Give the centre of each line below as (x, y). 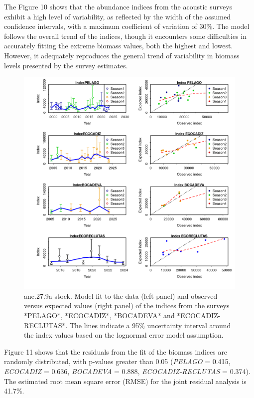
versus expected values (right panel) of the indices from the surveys (127, 305)
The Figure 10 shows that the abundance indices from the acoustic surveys (118, 6)
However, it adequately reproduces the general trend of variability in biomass (122, 55)
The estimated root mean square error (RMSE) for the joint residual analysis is (125, 381)
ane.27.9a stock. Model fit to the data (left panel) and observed (121, 296)
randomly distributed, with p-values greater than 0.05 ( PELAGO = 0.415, (117, 361)
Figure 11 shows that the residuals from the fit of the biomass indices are (116, 351)
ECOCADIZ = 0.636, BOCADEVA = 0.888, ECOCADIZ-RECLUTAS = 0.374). (127, 371)
